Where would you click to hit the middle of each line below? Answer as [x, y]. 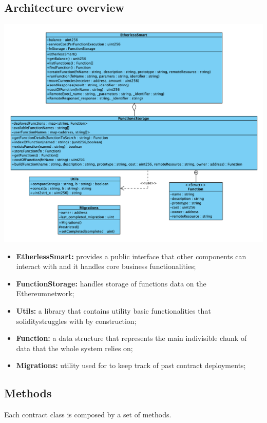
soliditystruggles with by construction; [76, 321]
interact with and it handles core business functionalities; [106, 266]
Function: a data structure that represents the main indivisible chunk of [131, 338]
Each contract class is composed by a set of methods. [88, 415]
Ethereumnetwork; [45, 293]
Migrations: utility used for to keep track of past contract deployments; [131, 365]
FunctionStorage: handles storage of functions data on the [111, 283]
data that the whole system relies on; [74, 348]
